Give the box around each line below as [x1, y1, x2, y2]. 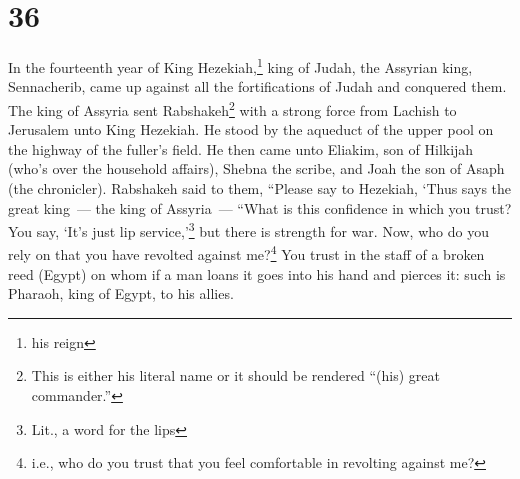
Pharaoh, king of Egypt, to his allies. [8, 283, 234, 304]
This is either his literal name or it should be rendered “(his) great [31, 365, 440, 386]
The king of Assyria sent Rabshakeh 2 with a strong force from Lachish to [8, 96, 457, 120]
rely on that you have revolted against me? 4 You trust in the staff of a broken [8, 241, 485, 265]
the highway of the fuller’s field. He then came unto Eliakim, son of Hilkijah [8, 138, 474, 159]
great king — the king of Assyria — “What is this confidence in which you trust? [8, 197, 512, 218]
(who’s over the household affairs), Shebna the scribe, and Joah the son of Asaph [8, 158, 505, 179]
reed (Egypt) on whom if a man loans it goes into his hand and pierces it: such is [8, 263, 506, 284]
